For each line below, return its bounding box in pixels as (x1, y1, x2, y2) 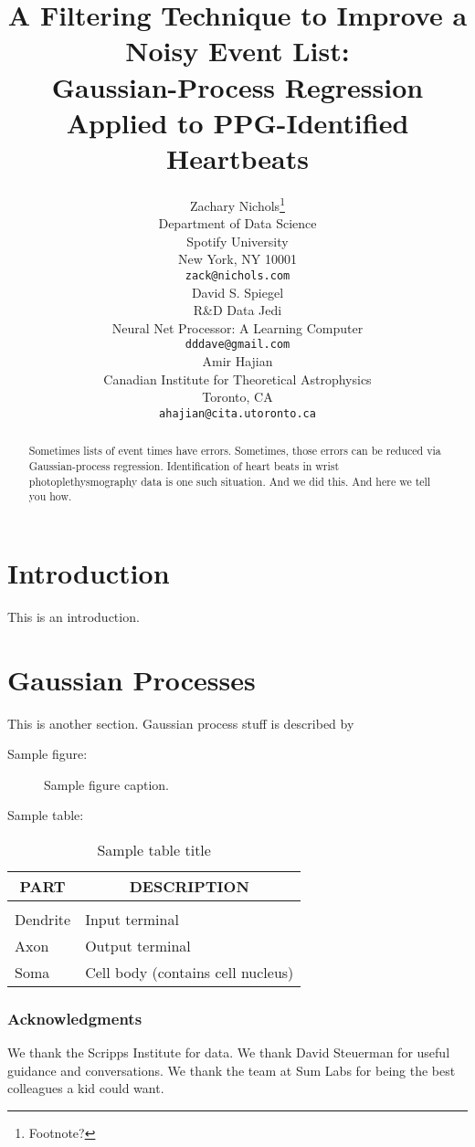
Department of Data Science (158, 214, 317, 233)
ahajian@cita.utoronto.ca (159, 406, 316, 420)
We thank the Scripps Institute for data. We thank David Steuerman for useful (7, 1043, 450, 1062)
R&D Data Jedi (193, 300, 282, 320)
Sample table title (97, 838, 211, 860)
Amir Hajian (202, 352, 273, 370)
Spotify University (186, 231, 289, 250)
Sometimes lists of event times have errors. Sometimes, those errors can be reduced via (28, 443, 441, 458)
